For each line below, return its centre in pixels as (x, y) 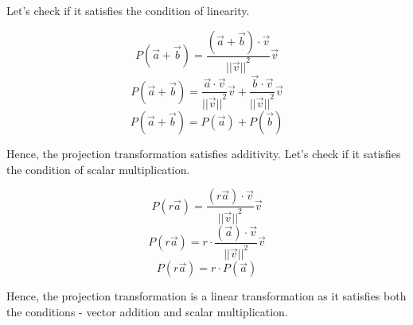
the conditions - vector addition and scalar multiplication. (147, 311)
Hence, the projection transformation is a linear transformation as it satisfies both (206, 296)
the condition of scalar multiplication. (98, 169)
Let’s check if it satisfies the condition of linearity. (128, 10)
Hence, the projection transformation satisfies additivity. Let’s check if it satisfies (204, 154)
